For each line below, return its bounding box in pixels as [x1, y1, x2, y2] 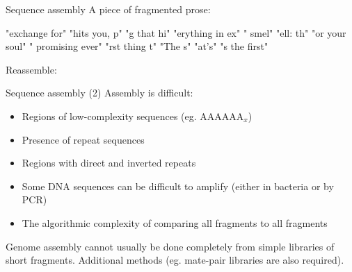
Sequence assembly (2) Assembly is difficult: [6, 85, 193, 100]
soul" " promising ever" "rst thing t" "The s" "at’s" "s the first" [6, 39, 269, 53]
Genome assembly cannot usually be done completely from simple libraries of [6, 239, 335, 253]
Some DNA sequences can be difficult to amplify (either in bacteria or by [22, 178, 334, 193]
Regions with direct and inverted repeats [22, 155, 196, 170]
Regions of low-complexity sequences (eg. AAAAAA [22, 108, 244, 123]
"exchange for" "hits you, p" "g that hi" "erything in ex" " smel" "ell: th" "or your [6, 25, 346, 40]
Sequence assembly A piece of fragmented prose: [6, 2, 211, 16]
